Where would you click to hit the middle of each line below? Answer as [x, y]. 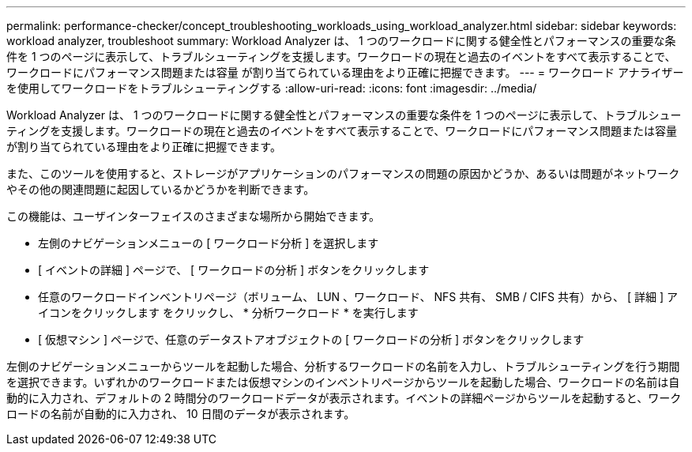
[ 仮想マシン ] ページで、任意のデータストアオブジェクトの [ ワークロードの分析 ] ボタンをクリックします [311, 339]
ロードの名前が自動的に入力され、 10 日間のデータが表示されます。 [181, 414]
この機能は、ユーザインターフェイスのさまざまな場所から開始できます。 [194, 216]
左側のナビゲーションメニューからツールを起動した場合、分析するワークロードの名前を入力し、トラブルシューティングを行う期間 [343, 366]
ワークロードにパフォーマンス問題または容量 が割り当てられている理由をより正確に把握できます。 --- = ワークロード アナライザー [345, 72]
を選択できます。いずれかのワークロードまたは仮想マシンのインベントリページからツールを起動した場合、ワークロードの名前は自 [343, 382]
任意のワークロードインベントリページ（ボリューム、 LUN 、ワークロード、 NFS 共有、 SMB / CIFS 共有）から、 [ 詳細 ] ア [358, 297]
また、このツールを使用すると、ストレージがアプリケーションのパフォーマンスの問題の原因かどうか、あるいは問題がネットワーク [343, 173]
